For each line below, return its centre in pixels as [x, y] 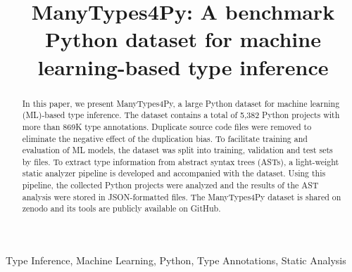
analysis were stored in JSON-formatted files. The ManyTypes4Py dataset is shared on [182, 196]
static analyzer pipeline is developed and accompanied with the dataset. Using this [174, 173]
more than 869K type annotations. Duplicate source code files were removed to [167, 126]
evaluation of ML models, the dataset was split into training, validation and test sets [177, 150]
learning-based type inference [183, 66]
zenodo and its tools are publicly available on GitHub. [121, 208]
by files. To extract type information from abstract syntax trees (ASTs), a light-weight [181, 161]
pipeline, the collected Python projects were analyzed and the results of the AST [170, 185]
